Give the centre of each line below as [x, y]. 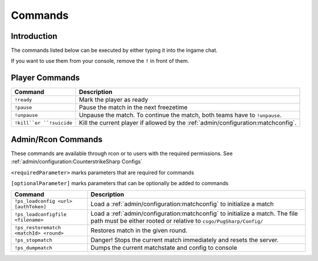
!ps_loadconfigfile [41, 215]
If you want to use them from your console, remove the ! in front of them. [100, 61]
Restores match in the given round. [139, 230]
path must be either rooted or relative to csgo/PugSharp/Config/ [177, 221]
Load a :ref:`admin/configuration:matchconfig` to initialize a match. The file [194, 213]
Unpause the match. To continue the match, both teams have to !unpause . [180, 115]
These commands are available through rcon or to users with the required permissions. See [122, 153]
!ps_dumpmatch [33, 248]
